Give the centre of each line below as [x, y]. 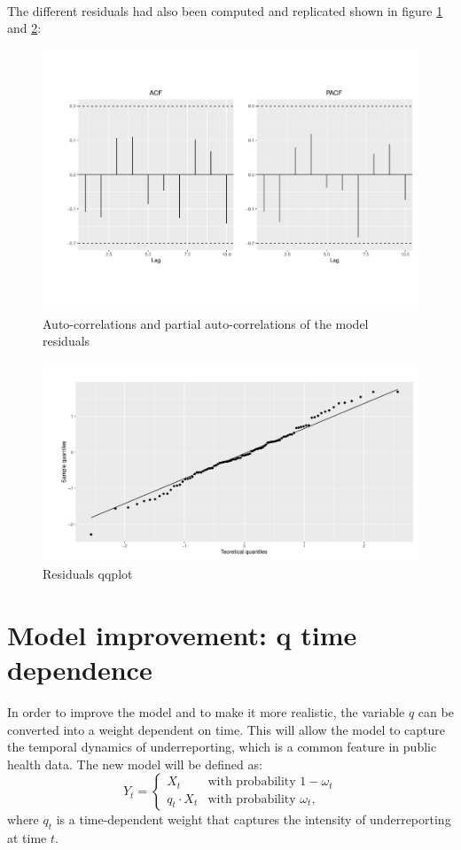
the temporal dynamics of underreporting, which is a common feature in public [222, 747]
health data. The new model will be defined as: [135, 764]
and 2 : [24, 28]
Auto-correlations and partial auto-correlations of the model [206, 323]
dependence [80, 670]
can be [436, 711]
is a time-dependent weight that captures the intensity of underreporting [254, 819]
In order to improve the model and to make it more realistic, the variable [206, 711]
